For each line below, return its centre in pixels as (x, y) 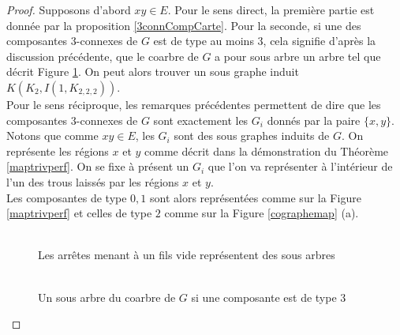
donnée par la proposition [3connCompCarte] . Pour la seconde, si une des (184, 25)
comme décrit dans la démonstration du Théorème (267, 151)
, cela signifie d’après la (320, 41)
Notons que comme (52, 136)
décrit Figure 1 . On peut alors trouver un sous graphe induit (153, 72)
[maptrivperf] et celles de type (79, 213)
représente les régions (58, 151)
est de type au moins (204, 41)
